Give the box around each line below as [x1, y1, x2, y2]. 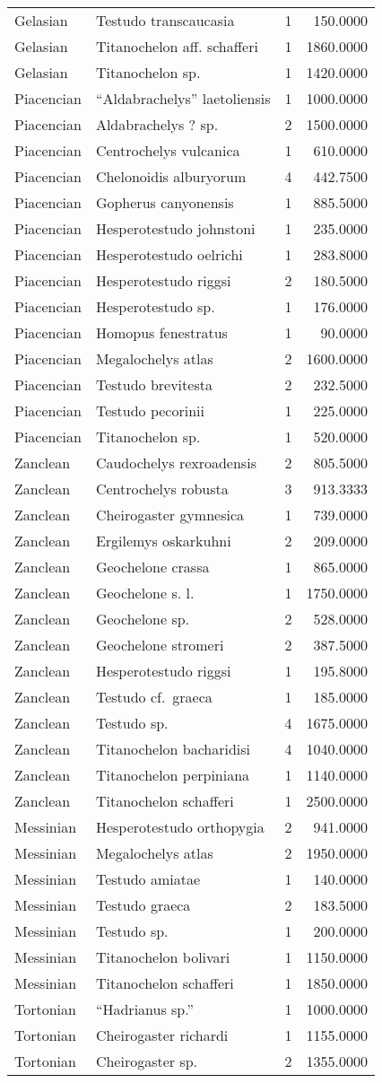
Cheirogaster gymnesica [95, 504, 245, 525]
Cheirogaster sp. [95, 1051, 198, 1071]
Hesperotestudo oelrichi [95, 244, 243, 265]
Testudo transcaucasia [95, 10, 235, 31]
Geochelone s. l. [95, 582, 195, 603]
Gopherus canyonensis [95, 192, 234, 213]
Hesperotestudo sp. [95, 296, 215, 317]
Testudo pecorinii [95, 400, 204, 421]
